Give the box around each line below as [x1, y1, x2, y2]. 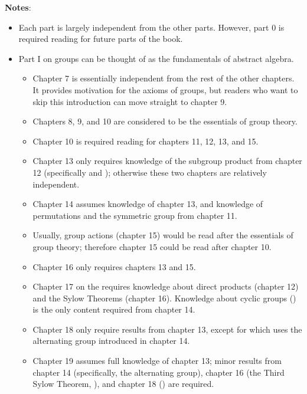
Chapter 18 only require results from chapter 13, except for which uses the [32, 323, 302, 335]
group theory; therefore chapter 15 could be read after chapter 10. [32, 240, 272, 252]
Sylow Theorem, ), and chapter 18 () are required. [32, 377, 214, 390]
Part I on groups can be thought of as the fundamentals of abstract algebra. [18, 52, 294, 64]
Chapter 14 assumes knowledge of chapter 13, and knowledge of [32, 198, 263, 210]
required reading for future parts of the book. [18, 32, 183, 45]
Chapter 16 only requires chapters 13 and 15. [32, 260, 196, 272]
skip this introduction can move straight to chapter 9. [32, 95, 227, 107]
